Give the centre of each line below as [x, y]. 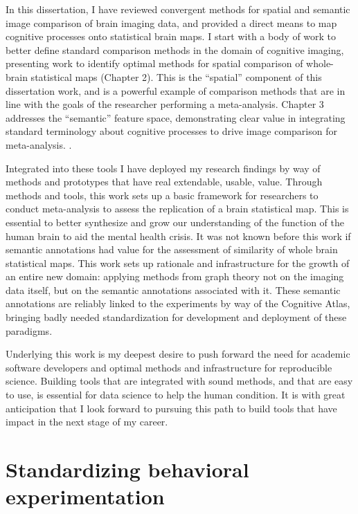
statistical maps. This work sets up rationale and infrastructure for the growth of [178, 263]
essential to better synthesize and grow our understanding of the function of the [175, 222]
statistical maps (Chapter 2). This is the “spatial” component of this [176, 76]
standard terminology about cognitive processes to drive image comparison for [171, 131]
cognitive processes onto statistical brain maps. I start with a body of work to [171, 36]
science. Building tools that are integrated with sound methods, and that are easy [179, 381]
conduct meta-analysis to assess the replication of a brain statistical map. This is [177, 209]
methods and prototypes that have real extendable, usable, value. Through [164, 182]
